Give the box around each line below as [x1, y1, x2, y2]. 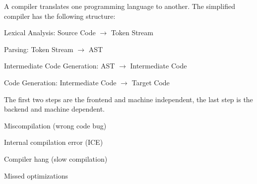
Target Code [131, 77, 170, 87]
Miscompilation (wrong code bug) [4, 120, 107, 130]
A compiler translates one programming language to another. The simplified [4, 1, 235, 11]
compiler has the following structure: [4, 10, 116, 21]
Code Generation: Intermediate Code [4, 77, 117, 87]
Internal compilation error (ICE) [4, 137, 103, 147]
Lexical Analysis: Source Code [4, 27, 96, 38]
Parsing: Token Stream [4, 44, 73, 54]
